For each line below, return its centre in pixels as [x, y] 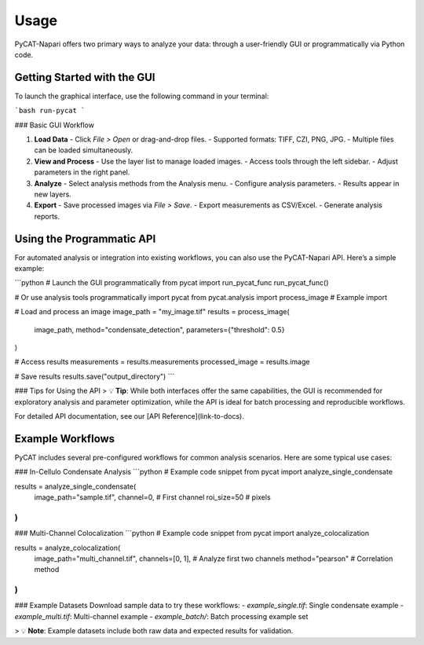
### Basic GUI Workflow [54, 125]
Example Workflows [65, 439]
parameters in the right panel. [82, 172]
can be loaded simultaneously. [84, 150]
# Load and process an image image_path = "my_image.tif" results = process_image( [152, 312]
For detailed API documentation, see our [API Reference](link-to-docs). [130, 416]
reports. [47, 216]
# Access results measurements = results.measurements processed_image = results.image [162, 362]
